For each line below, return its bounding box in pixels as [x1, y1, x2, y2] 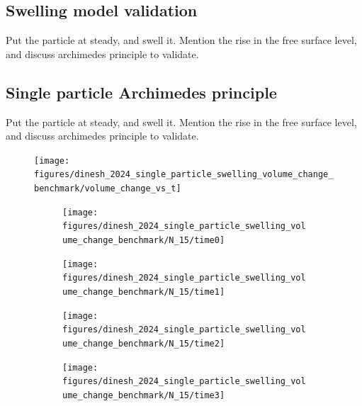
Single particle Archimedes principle [6, 81, 277, 103]
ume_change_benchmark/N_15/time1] [62, 287, 225, 298]
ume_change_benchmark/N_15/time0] [62, 235, 225, 246]
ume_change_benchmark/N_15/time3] [62, 390, 225, 400]
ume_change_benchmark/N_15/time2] [62, 339, 225, 349]
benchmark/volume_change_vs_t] [34, 184, 181, 194]
